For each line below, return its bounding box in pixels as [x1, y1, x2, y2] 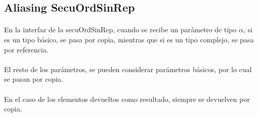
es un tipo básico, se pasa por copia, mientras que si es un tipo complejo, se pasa [4, 34, 254, 44]
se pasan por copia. [4, 74, 63, 84]
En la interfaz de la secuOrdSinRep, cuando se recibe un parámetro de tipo [4, 24, 237, 35]
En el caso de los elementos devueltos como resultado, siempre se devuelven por [4, 93, 250, 104]
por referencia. [4, 44, 49, 54]
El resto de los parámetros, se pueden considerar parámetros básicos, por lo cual [4, 64, 252, 74]
